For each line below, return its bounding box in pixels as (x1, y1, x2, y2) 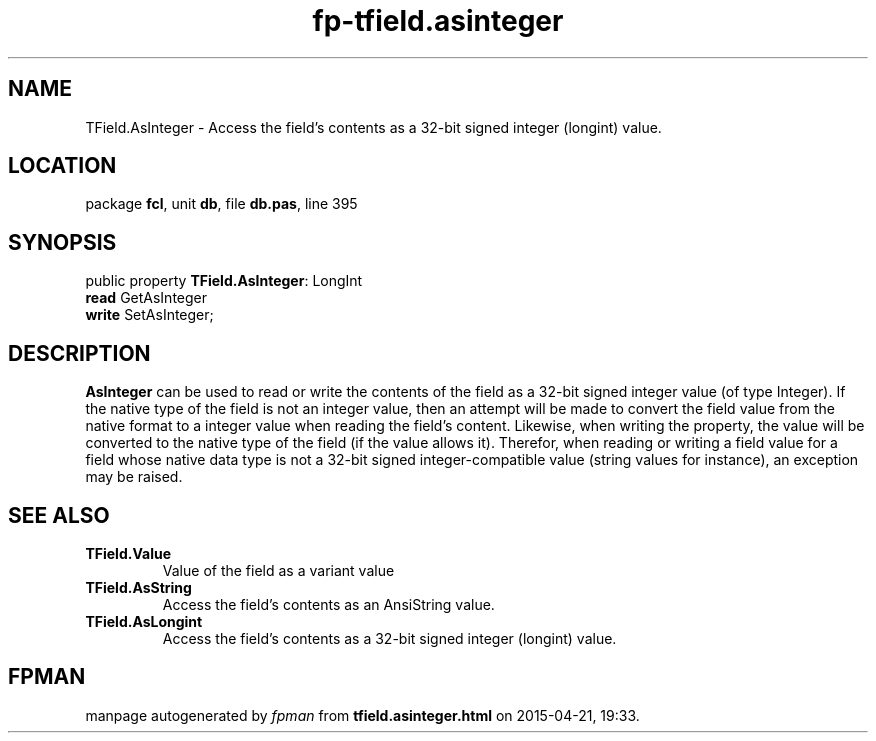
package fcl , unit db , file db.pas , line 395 (85, 195, 358, 213)
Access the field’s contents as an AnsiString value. (162, 595, 495, 613)
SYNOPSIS (8, 229, 117, 255)
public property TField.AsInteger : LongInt (85, 272, 363, 290)
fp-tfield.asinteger (312, 4, 564, 38)
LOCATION (8, 153, 117, 179)
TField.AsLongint (85, 612, 203, 630)
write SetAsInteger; (85, 306, 214, 324)
